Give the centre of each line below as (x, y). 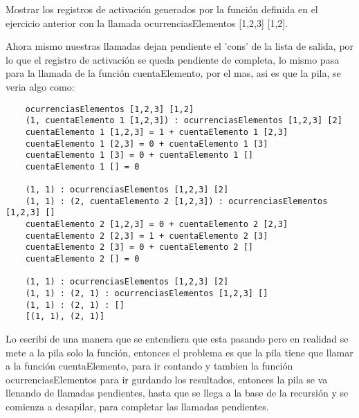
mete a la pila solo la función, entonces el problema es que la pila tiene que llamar (179, 352)
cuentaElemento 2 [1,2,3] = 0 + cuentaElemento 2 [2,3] (157, 225)
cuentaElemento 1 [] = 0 (82, 166)
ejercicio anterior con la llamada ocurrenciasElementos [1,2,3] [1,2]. (147, 22)
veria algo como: (40, 86)
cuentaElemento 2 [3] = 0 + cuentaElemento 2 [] (139, 247)
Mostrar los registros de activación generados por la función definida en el (162, 9)
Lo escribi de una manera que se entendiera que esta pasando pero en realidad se (177, 339)
